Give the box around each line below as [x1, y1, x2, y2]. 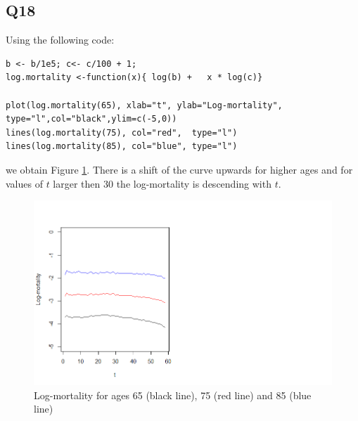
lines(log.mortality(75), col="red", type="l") [6, 127, 238, 138]
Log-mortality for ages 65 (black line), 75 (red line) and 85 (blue [34, 387, 312, 402]
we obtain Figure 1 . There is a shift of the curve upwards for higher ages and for [6, 162, 353, 176]
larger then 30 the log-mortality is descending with [53, 176, 271, 190]
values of [6, 176, 43, 190]
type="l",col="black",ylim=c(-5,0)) [6, 114, 177, 124]
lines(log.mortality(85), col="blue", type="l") [6, 141, 238, 152]
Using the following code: [6, 32, 115, 47]
